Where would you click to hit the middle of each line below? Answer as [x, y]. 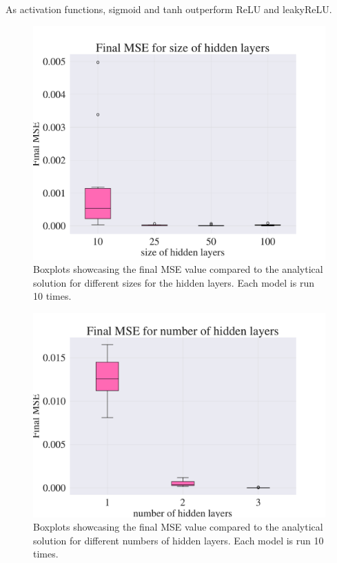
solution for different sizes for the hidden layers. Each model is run [174, 282]
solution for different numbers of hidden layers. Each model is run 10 [178, 540]
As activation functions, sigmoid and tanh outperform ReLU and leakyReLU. [169, 9]
